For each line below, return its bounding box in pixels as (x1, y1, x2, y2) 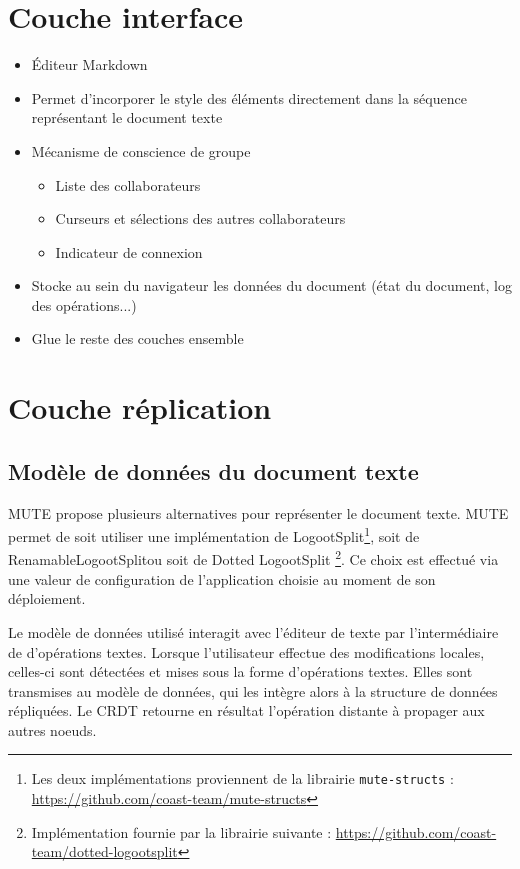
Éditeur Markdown (31, 54, 148, 75)
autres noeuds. (8, 719, 97, 740)
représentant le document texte (31, 107, 223, 128)
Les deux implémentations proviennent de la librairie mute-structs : (31, 768, 454, 789)
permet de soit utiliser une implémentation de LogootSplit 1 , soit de (8, 523, 420, 546)
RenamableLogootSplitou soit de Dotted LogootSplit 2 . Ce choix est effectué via (8, 546, 499, 570)
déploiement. (8, 588, 86, 609)
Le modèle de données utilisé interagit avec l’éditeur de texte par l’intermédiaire (8, 621, 499, 642)
